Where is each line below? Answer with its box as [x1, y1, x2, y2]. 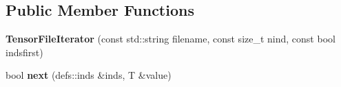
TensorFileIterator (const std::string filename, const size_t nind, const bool [6, 32, 335, 46]
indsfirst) [6, 45, 43, 59]
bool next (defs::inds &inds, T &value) [6, 68, 172, 82]
